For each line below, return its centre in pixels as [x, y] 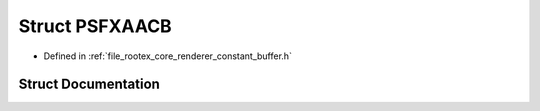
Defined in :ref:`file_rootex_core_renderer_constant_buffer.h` [167, 56]
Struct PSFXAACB [95, 26]
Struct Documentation [89, 84]
